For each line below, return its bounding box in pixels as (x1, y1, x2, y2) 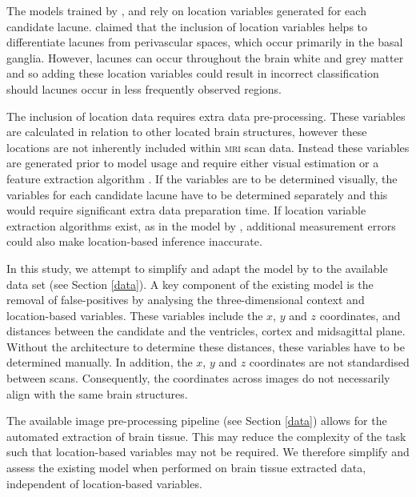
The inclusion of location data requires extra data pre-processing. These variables (6, 107, 406, 124)
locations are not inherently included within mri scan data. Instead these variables (6, 138, 410, 155)
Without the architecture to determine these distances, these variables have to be (6, 338, 405, 355)
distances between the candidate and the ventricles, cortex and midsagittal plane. (6, 323, 406, 339)
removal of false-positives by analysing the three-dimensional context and (6, 291, 365, 308)
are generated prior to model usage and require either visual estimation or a (6, 154, 379, 171)
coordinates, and (319, 307, 401, 323)
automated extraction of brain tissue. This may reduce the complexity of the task (6, 427, 406, 444)
